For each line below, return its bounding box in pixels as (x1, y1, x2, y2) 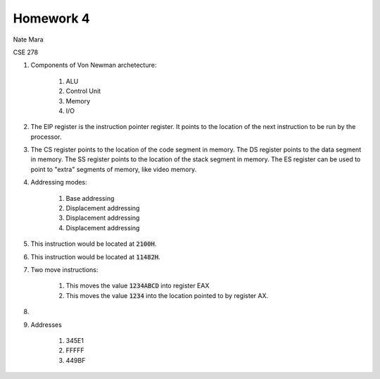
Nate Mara (13, 35, 44, 44)
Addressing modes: (30, 178, 87, 187)
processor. (30, 132, 62, 141)
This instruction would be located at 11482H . (30, 252, 161, 261)
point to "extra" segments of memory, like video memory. (30, 165, 197, 173)
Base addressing (65, 194, 115, 202)
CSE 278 (13, 48, 39, 56)
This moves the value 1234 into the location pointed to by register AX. (65, 291, 269, 299)
